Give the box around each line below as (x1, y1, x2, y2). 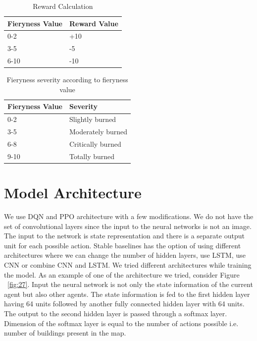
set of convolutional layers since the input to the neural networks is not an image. (4, 221, 252, 231)
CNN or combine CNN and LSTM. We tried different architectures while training (4, 259, 252, 270)
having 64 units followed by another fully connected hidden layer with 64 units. (4, 298, 245, 309)
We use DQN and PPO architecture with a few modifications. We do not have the (4, 211, 254, 221)
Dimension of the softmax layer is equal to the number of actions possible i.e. (4, 318, 239, 328)
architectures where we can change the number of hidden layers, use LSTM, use (4, 250, 246, 260)
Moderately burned (69, 126, 128, 137)
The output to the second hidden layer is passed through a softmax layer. (4, 308, 227, 318)
